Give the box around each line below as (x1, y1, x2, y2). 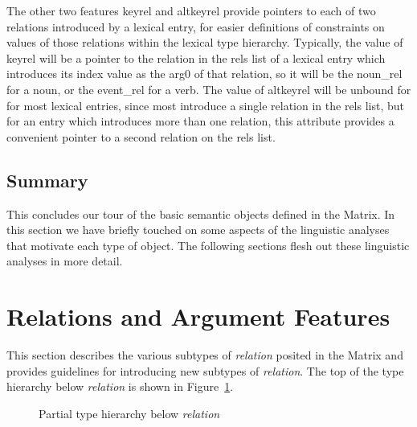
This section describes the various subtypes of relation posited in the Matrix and (6, 347, 403, 363)
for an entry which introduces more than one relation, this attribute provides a (6, 113, 395, 129)
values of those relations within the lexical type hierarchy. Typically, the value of (6, 34, 403, 51)
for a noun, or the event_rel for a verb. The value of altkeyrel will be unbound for (6, 80, 411, 97)
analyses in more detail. (6, 253, 123, 269)
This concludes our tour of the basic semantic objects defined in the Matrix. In (6, 205, 395, 222)
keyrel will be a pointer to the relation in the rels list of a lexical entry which (6, 49, 386, 66)
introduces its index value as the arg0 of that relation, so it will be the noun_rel (6, 65, 403, 82)
